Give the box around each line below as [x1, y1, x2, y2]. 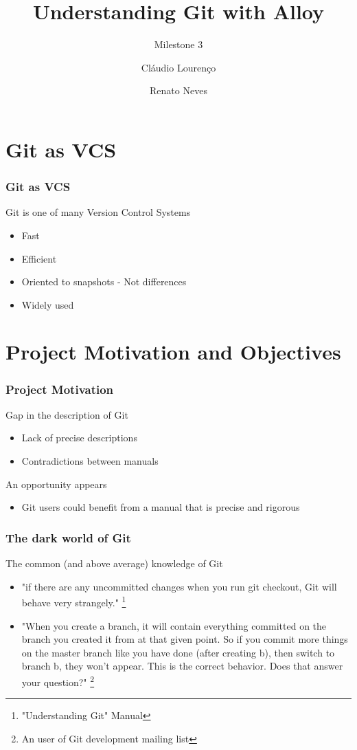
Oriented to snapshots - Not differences [21, 274, 187, 289]
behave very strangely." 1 [21, 593, 126, 609]
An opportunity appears [5, 476, 107, 491]
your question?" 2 [21, 672, 95, 689]
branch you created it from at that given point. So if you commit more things [21, 632, 348, 646]
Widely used [21, 297, 74, 311]
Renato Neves [150, 83, 207, 98]
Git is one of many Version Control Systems [5, 205, 191, 219]
